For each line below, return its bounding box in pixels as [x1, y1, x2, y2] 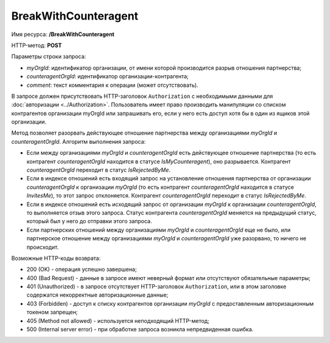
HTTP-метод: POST [11, 42, 62, 49]
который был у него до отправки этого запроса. [26, 218, 152, 225]
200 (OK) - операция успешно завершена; [26, 266, 137, 273]
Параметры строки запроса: [11, 53, 86, 61]
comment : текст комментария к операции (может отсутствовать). [26, 81, 199, 89]
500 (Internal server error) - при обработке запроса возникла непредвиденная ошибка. [26, 326, 254, 333]
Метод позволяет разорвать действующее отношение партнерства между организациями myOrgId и [11, 129, 277, 137]
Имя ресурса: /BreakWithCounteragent [11, 31, 115, 38]
